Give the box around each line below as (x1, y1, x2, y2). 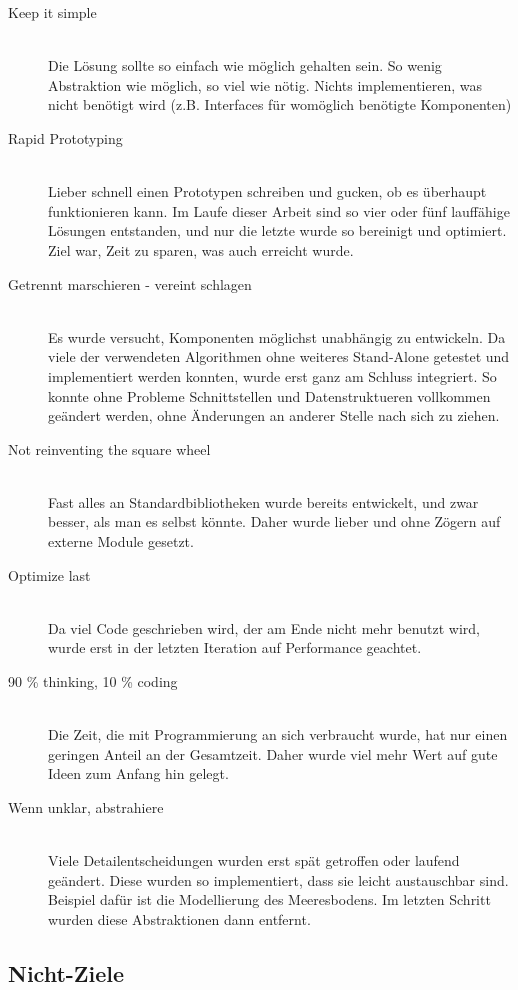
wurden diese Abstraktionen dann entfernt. (48, 908, 311, 929)
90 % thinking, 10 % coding (8, 671, 178, 692)
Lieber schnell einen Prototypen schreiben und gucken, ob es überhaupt (48, 181, 487, 202)
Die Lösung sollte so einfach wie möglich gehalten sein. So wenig (48, 55, 442, 76)
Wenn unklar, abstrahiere (8, 797, 164, 817)
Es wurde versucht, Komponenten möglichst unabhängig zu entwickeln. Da (48, 326, 506, 347)
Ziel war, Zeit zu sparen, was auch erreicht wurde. (48, 239, 354, 260)
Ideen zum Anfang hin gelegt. (48, 763, 229, 784)
